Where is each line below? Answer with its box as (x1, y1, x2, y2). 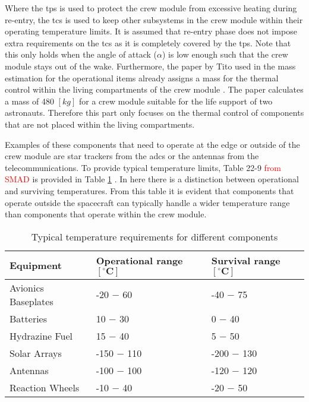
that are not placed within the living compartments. (5, 118, 195, 130)
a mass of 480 (5, 94, 54, 107)
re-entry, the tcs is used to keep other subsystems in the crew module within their (5, 13, 303, 26)
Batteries (10, 311, 48, 325)
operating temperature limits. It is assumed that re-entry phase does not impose (5, 25, 297, 37)
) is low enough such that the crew (162, 48, 288, 61)
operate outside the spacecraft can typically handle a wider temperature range (5, 196, 290, 208)
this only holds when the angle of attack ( (5, 48, 157, 61)
